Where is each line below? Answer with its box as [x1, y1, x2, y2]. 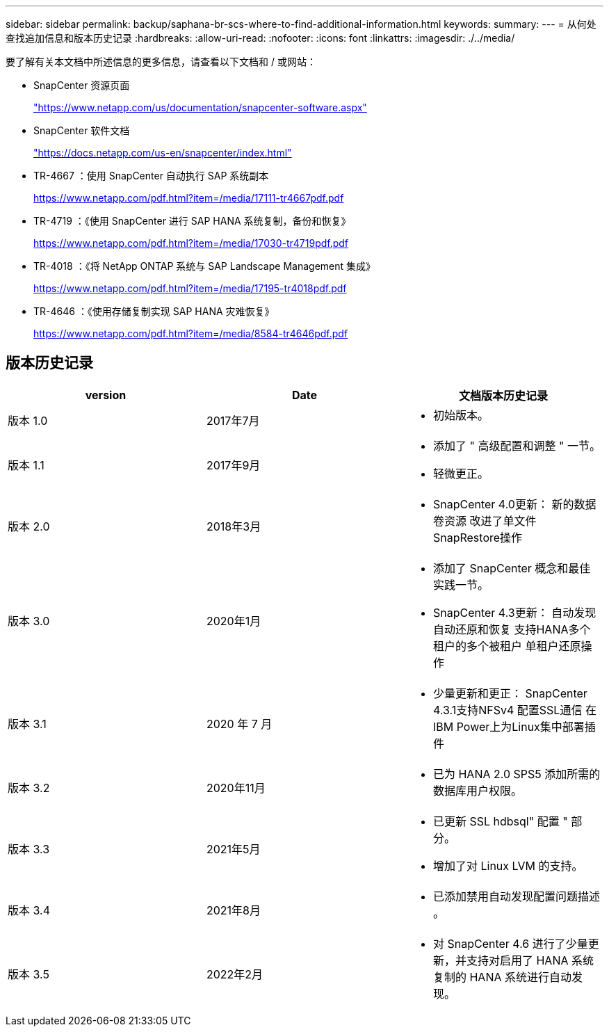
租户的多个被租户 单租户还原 [432, 638, 581, 653]
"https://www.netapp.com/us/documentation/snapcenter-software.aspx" [33, 102, 367, 113]
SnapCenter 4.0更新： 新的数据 [432, 497, 596, 511]
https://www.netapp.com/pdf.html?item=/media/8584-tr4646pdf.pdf [33, 328, 348, 339]
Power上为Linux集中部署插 [456, 719, 596, 734]
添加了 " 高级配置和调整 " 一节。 [432, 438, 601, 453]
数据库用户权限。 [432, 783, 522, 798]
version [85, 387, 127, 402]
